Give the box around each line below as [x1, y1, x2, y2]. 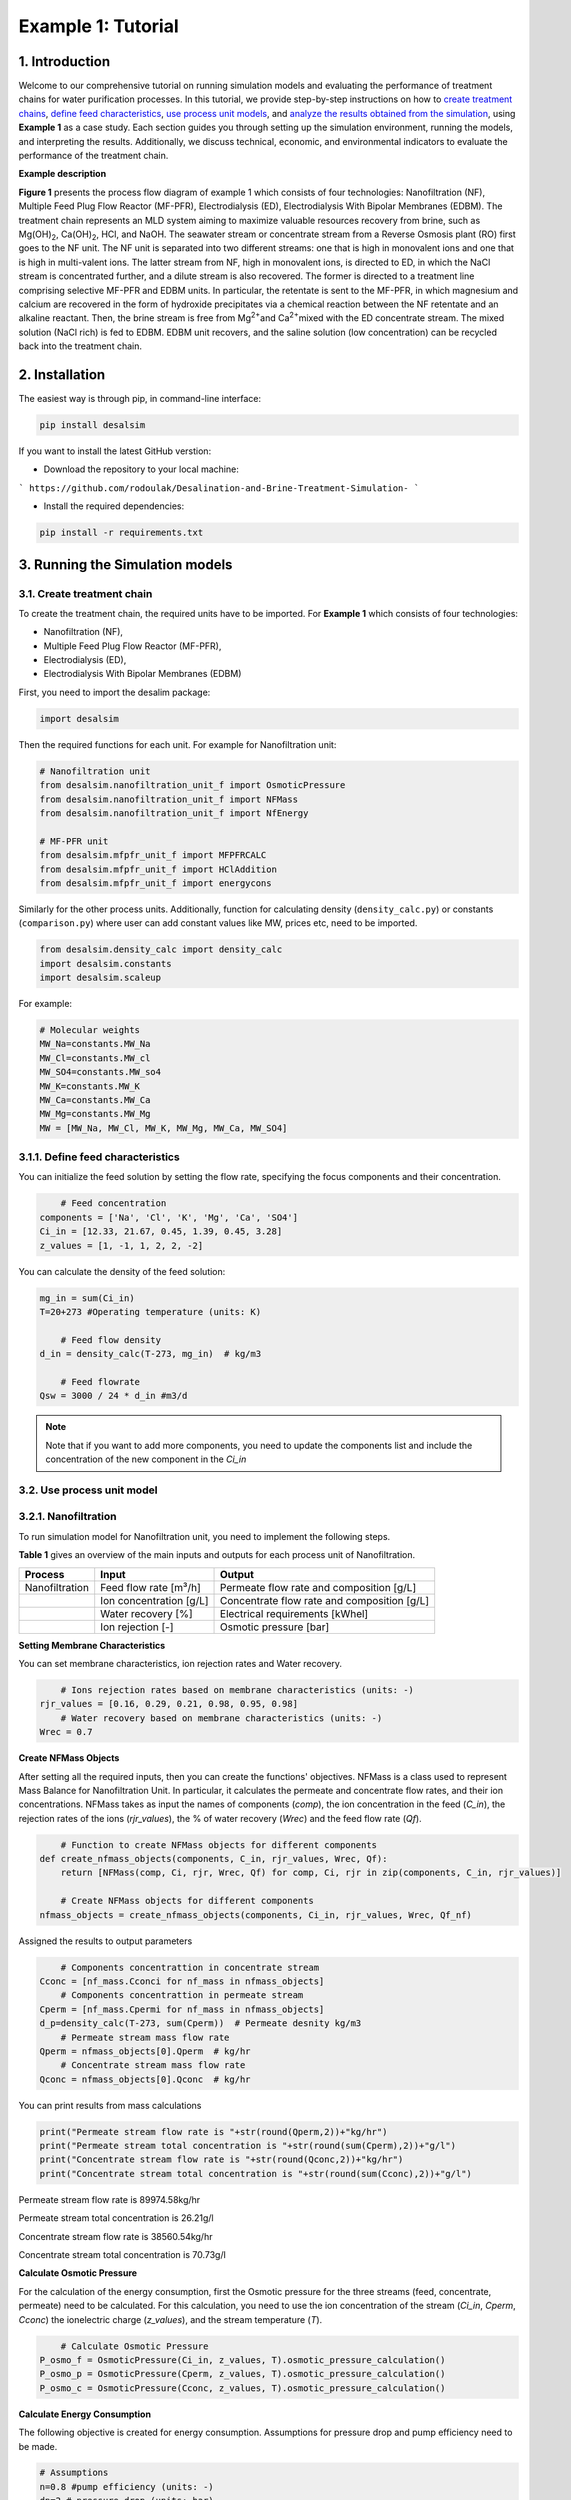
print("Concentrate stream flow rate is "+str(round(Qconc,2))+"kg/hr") [39, 2154, 404, 2165]
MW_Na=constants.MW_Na [39, 1038, 151, 1050]
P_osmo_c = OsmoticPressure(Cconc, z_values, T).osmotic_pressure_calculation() [39, 2382, 446, 2394]
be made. [18, 2440, 58, 2452]
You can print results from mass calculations [18, 2099, 202, 2111]
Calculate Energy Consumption [18, 2408, 152, 2420]
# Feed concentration [60, 1198, 167, 1209]
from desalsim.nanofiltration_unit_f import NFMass [39, 793, 299, 805]
